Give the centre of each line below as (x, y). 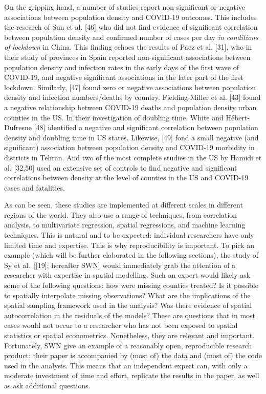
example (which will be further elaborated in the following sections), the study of (131, 255)
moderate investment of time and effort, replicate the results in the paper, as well (132, 375)
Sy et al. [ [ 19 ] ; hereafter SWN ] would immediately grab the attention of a (120, 265)
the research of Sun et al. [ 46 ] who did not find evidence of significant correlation (131, 27)
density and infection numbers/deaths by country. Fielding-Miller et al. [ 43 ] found (132, 97)
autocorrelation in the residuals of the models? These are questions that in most (130, 315)
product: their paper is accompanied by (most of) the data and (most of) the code (133, 355)
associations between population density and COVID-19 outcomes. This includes (130, 17)
